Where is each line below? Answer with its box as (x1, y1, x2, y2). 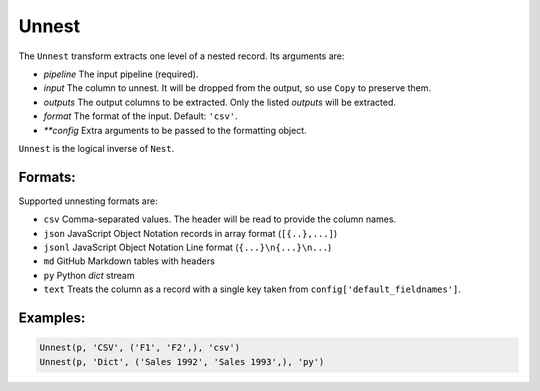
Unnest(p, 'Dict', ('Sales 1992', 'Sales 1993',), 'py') (39, 356, 325, 367)
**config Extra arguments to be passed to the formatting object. (43, 124, 307, 136)
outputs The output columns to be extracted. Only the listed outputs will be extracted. (43, 96, 397, 108)
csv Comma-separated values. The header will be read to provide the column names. (43, 213, 397, 225)
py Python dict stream (43, 269, 135, 281)
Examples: (18, 309, 86, 326)
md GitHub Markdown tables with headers (43, 255, 215, 267)
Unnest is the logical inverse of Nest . (18, 142, 175, 154)
